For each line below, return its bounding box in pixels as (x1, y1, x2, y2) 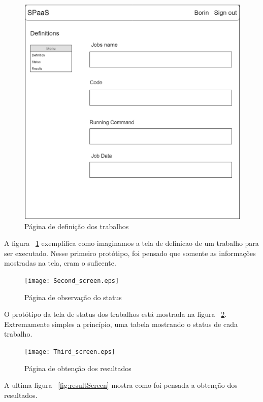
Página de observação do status (24, 291, 122, 302)
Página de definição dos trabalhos (24, 221, 129, 231)
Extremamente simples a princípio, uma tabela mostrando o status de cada (4, 318, 238, 329)
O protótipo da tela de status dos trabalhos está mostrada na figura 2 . (4, 309, 227, 319)
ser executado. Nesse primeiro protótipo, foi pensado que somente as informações (4, 247, 256, 258)
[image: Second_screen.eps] (24, 277, 119, 284)
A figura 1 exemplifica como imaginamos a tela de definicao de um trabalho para (4, 238, 259, 248)
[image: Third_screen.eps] (24, 348, 115, 355)
